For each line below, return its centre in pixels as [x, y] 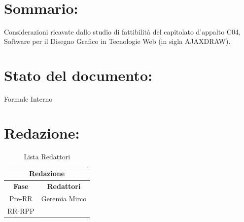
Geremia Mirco [64, 199]
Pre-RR [21, 199]
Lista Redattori [47, 156]
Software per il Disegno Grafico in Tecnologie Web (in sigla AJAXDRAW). [117, 41]
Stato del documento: [78, 75]
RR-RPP [21, 210]
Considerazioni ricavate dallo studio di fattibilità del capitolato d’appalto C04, [122, 31]
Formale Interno [28, 99]
